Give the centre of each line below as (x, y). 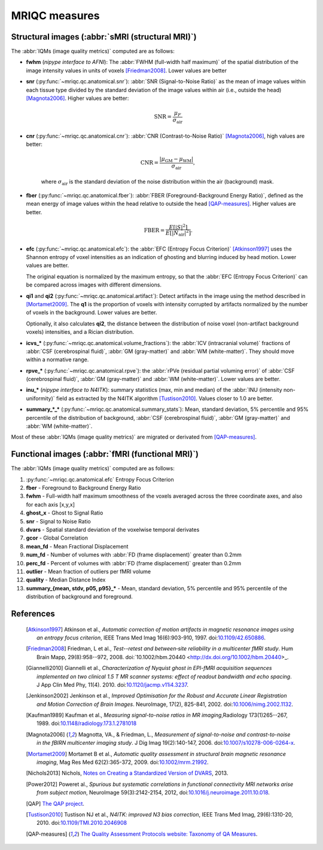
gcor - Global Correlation (57, 538)
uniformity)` (40, 398)
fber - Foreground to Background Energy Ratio (83, 488)
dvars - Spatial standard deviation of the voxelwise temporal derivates (113, 530)
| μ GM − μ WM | (176, 160)
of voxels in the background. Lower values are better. (92, 313)
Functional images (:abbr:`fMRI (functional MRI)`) (105, 454)
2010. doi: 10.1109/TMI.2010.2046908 (82, 823)
